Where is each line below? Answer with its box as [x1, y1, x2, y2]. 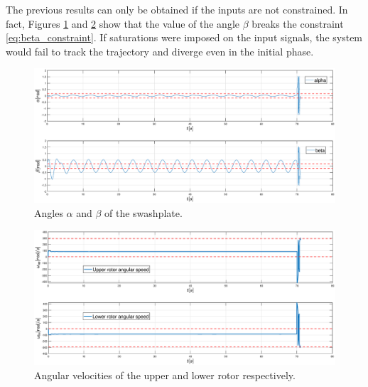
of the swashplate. [104, 205, 183, 220]
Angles [34, 205, 63, 220]
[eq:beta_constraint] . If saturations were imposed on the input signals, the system [6, 30, 363, 45]
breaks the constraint [251, 16, 344, 31]
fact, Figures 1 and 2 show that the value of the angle [6, 16, 240, 31]
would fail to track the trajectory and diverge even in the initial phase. [6, 43, 314, 58]
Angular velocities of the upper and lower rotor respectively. [34, 367, 296, 382]
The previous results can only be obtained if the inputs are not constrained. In [6, 2, 348, 16]
